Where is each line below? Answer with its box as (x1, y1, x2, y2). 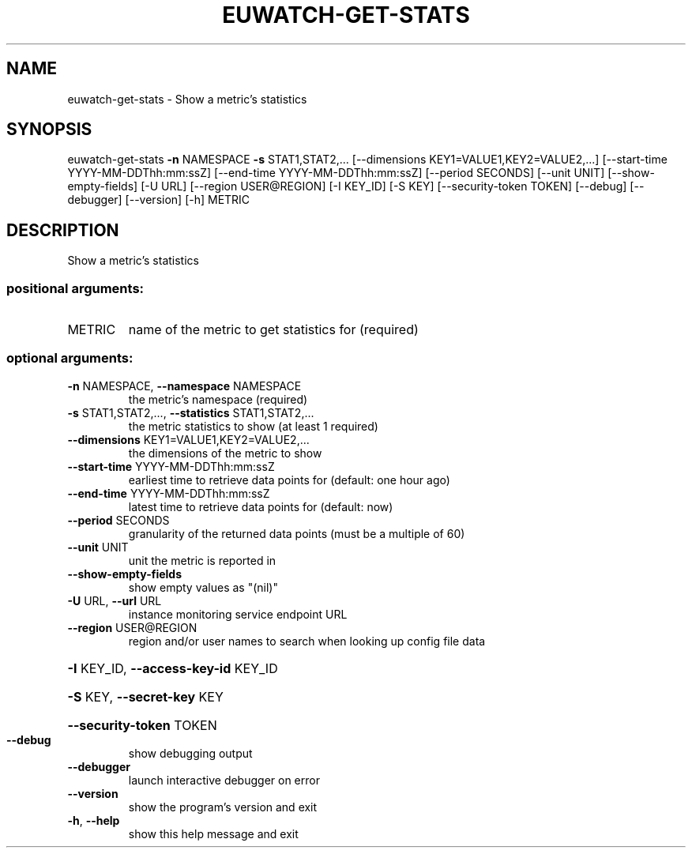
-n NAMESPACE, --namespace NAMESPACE (67, 378, 302, 393)
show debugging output (128, 746, 253, 760)
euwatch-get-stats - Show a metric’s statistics (67, 92, 307, 106)
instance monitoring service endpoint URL (128, 607, 348, 621)
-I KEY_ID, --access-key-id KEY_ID (67, 660, 278, 676)
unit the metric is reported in (128, 553, 276, 567)
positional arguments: (6, 280, 145, 296)
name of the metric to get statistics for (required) (128, 322, 419, 338)
